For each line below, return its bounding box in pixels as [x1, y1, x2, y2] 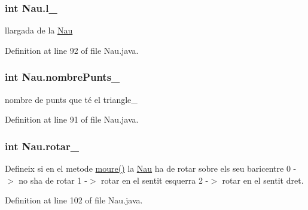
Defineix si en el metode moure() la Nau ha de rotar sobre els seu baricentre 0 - [5, 162, 297, 175]
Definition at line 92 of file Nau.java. [5, 44, 139, 56]
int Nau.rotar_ [5, 138, 79, 153]
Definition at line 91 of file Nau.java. [5, 113, 139, 126]
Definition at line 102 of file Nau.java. [5, 194, 143, 206]
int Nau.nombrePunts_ [5, 69, 120, 84]
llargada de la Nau [5, 24, 73, 36]
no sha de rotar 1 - [19, 174, 87, 186]
